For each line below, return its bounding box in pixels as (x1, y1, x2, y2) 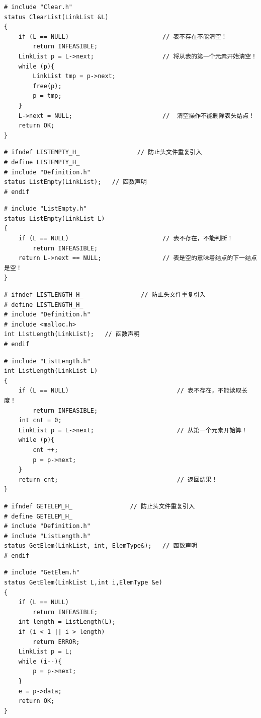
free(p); (33, 82, 62, 90)
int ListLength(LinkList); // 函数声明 (4, 331, 140, 338)
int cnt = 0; (18, 417, 62, 424)
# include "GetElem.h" (4, 569, 80, 576)
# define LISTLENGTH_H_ (4, 301, 83, 308)
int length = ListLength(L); (18, 618, 116, 626)
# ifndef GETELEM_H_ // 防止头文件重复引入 (4, 502, 195, 510)
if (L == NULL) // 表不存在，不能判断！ (18, 235, 233, 242)
